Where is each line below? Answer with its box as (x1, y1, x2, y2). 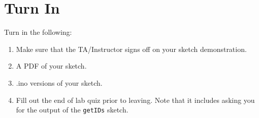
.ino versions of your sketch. (16, 77, 103, 88)
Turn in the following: (4, 27, 72, 37)
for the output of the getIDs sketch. (16, 104, 128, 115)
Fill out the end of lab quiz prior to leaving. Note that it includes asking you (16, 94, 255, 105)
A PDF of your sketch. (16, 61, 87, 71)
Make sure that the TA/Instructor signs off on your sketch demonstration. (16, 43, 247, 54)
